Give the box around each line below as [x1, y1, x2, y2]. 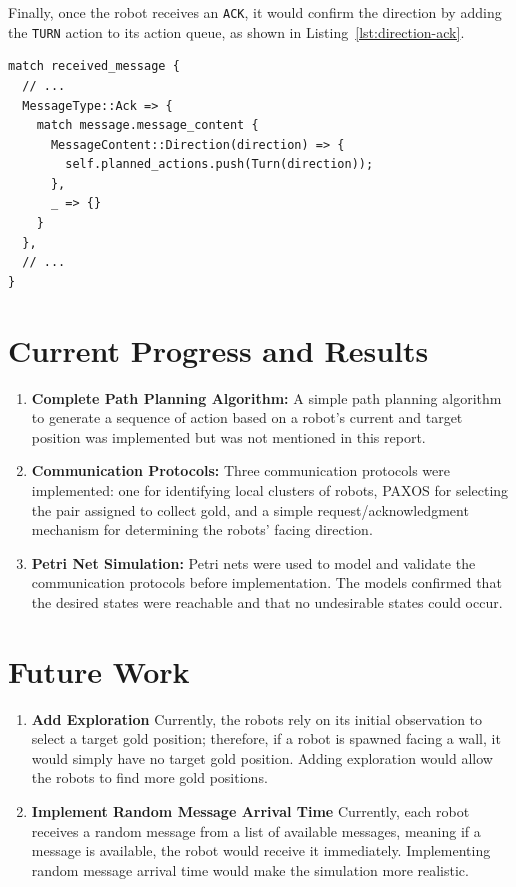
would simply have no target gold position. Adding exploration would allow [31, 747, 493, 768]
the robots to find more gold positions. [31, 767, 268, 788]
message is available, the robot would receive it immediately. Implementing [31, 840, 491, 861]
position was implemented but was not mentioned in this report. [31, 426, 426, 447]
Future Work [8, 650, 190, 691]
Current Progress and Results [8, 329, 429, 370]
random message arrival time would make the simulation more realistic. [31, 859, 469, 880]
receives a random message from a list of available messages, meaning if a [31, 820, 481, 841]
